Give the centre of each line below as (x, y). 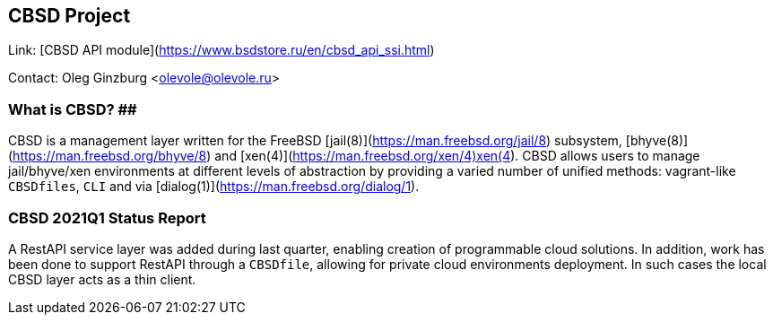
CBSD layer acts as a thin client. (102, 279)
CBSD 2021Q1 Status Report (107, 218)
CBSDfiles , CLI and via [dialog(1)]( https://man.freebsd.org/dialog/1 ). (214, 187)
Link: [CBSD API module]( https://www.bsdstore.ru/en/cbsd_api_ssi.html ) (221, 50)
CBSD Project (69, 16)
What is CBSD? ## (73, 109)
